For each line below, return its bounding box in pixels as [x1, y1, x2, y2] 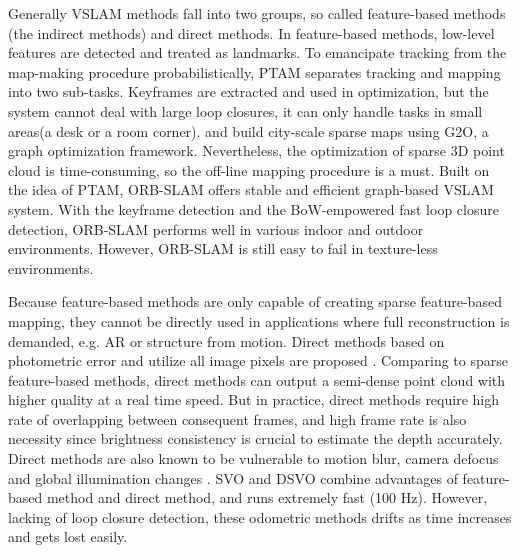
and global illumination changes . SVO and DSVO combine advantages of [8, 467, 458, 488]
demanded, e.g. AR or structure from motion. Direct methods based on [8, 330, 445, 351]
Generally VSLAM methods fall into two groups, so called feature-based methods [8, 3, 506, 23]
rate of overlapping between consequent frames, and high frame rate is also [8, 408, 467, 429]
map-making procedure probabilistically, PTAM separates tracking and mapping [8, 61, 501, 82]
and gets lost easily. [8, 526, 128, 547]
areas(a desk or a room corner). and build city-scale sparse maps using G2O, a [8, 120, 489, 141]
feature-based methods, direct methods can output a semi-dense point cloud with [8, 369, 506, 390]
